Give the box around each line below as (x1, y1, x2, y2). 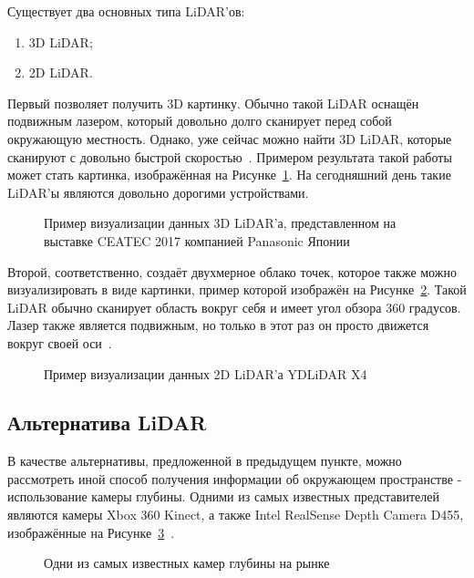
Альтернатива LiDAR (7, 408, 207, 437)
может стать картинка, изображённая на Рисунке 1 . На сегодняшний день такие (7, 165, 451, 184)
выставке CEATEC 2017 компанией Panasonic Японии (44, 231, 350, 250)
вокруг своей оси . (7, 333, 112, 352)
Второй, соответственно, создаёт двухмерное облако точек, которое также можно (7, 262, 457, 281)
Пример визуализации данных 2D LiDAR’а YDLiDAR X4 (44, 364, 367, 383)
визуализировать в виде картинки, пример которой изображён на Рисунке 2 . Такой (7, 280, 467, 299)
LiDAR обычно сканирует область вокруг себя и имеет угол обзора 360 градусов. (7, 297, 461, 316)
